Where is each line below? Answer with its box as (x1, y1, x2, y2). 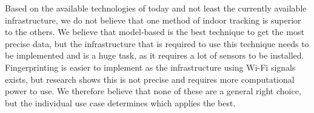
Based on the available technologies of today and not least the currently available (5, 2, 307, 14)
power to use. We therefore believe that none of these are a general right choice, (5, 85, 301, 97)
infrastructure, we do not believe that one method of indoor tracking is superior (5, 13, 301, 26)
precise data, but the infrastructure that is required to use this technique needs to (5, 37, 309, 50)
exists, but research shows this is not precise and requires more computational (5, 73, 295, 85)
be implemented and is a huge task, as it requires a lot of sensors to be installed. (5, 49, 304, 62)
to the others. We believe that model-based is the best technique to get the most (5, 25, 304, 38)
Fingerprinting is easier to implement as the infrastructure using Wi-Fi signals (5, 60, 296, 73)
